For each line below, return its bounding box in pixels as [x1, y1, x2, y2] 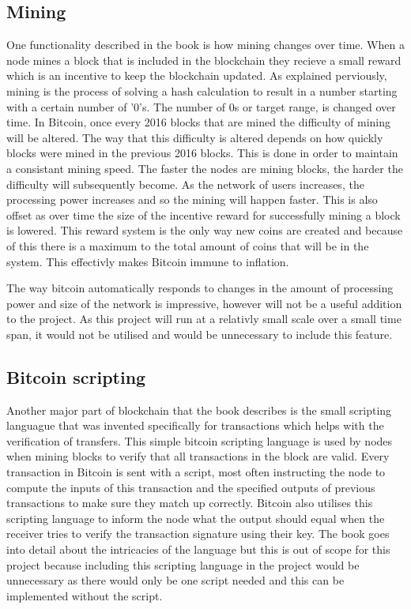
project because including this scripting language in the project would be [6, 556, 360, 573]
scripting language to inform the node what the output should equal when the [6, 509, 385, 526]
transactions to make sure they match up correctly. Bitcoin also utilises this [6, 494, 373, 511]
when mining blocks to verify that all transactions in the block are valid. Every [6, 448, 390, 464]
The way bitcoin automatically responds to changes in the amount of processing [6, 280, 394, 296]
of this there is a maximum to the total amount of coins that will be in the [6, 237, 369, 254]
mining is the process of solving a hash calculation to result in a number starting [6, 82, 398, 99]
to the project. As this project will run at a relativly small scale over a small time [6, 310, 402, 327]
